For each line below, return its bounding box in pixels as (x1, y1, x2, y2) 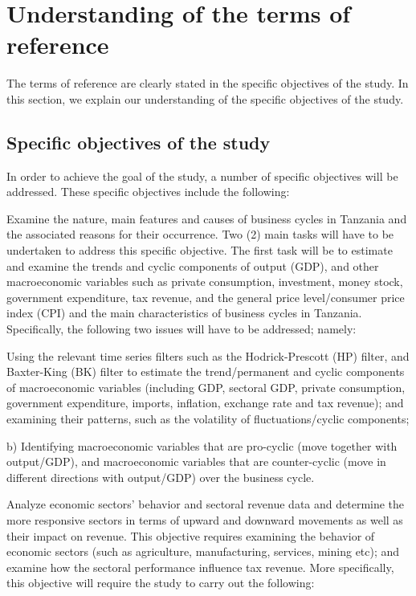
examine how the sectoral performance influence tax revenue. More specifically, (6, 558, 394, 575)
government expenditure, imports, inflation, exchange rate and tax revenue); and (6, 394, 404, 411)
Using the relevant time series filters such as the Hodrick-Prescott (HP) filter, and (6, 347, 410, 364)
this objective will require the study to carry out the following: (6, 574, 315, 591)
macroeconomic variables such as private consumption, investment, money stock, (6, 273, 403, 290)
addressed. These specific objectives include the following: (6, 183, 290, 200)
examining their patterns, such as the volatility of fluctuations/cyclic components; (6, 410, 410, 427)
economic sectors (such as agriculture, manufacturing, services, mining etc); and (6, 543, 400, 560)
